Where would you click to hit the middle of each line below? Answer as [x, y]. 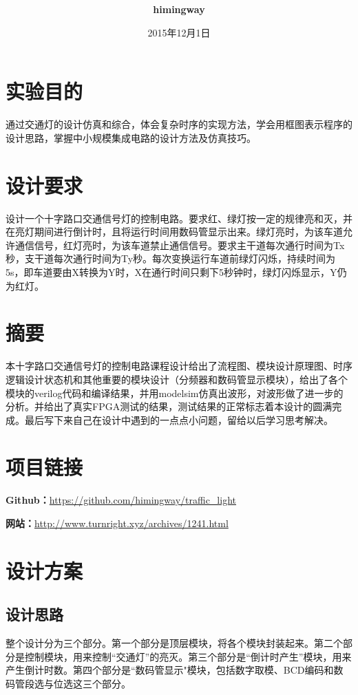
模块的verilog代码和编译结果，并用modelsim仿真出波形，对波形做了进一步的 [175, 393]
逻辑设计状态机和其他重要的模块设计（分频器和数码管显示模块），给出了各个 [177, 379]
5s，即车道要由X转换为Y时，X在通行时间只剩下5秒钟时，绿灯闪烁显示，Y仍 [176, 272]
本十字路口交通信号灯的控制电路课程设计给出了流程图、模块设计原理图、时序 [179, 366]
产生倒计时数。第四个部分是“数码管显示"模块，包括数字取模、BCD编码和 [170, 670]
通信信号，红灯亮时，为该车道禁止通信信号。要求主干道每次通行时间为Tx [180, 245]
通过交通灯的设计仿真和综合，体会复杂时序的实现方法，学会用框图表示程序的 [179, 124]
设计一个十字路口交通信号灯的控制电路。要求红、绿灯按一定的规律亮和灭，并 [179, 218]
